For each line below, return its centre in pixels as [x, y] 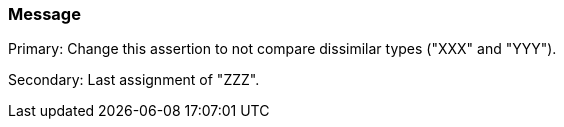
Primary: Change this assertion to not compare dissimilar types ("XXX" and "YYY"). [282, 49]
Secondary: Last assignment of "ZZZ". [134, 80]
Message [44, 14]
